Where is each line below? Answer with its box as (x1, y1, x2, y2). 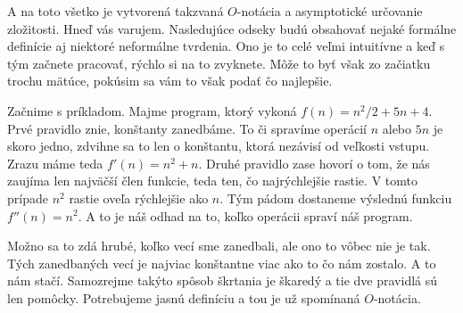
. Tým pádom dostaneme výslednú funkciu (219, 188, 452, 207)
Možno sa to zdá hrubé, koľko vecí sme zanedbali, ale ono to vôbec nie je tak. (7, 236, 431, 255)
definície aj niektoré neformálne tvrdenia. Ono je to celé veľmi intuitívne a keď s (7, 37, 445, 55)
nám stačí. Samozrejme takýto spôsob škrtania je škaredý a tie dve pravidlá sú (7, 271, 438, 290)
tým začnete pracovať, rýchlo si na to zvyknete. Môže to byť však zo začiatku (7, 54, 431, 72)
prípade (7, 188, 48, 207)
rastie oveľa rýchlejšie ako (69, 188, 209, 207)
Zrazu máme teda (7, 153, 103, 172)
